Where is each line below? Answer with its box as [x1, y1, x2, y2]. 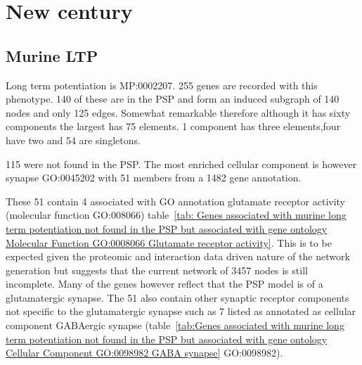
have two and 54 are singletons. [6, 132, 141, 147]
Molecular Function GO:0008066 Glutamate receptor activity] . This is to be [6, 235, 332, 250]
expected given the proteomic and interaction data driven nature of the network [6, 249, 350, 264]
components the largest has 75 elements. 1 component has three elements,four [6, 119, 341, 134]
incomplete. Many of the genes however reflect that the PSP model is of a [6, 276, 323, 291]
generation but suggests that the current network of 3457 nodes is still [6, 262, 308, 277]
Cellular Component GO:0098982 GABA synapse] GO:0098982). [6, 345, 283, 360]
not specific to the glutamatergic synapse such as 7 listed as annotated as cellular [6, 304, 356, 319]
